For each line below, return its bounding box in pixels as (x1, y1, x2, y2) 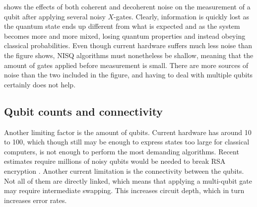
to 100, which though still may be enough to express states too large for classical (4, 137, 250, 147)
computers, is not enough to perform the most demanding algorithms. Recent (4, 146, 239, 156)
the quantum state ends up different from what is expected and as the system (4, 21, 240, 31)
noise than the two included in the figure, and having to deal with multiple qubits (4, 69, 253, 80)
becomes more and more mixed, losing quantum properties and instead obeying (4, 30, 246, 41)
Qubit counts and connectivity (4, 103, 163, 119)
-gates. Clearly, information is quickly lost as (114, 11, 250, 21)
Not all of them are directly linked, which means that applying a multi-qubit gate (4, 175, 252, 186)
